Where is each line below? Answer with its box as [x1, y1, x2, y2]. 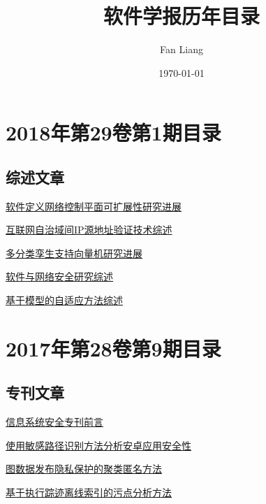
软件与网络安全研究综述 [6, 269, 113, 284]
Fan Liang [160, 42, 203, 57]
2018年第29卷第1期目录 [6, 118, 221, 147]
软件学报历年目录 [103, 1, 260, 30]
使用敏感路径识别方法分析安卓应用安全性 [6, 438, 191, 452]
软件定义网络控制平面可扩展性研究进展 [6, 199, 182, 213]
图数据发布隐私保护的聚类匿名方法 [6, 461, 162, 476]
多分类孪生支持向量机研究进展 [6, 245, 142, 260]
